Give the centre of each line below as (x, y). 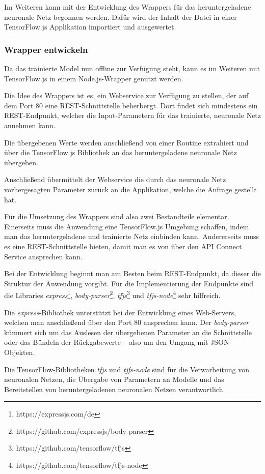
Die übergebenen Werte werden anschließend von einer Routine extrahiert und (126, 142)
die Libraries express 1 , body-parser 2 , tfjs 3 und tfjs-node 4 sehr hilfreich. (112, 294)
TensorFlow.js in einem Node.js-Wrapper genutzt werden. (94, 78)
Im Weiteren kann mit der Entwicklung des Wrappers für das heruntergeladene (128, 7)
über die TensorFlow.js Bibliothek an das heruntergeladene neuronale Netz (121, 152)
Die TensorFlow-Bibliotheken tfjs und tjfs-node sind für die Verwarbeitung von (127, 369)
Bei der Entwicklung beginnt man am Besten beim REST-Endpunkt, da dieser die (132, 273)
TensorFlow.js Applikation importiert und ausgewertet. (90, 27)
